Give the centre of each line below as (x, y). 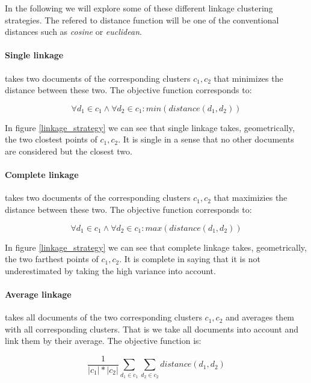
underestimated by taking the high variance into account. (110, 270)
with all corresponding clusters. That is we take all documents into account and (152, 329)
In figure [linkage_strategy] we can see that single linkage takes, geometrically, (150, 127)
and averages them (260, 317)
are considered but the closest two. (69, 151)
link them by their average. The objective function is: (103, 341)
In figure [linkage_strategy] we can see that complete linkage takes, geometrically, (156, 247)
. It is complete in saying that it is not (190, 259)
